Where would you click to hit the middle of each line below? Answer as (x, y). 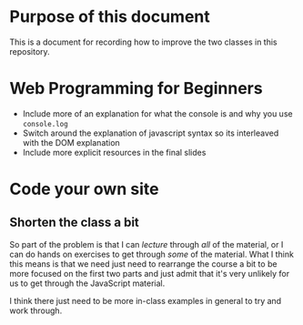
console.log (45, 124)
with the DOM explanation (71, 142)
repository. (30, 51)
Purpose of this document (110, 17)
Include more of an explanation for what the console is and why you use (157, 113)
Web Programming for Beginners (136, 89)
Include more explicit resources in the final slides (114, 152)
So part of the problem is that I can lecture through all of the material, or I (146, 244)
